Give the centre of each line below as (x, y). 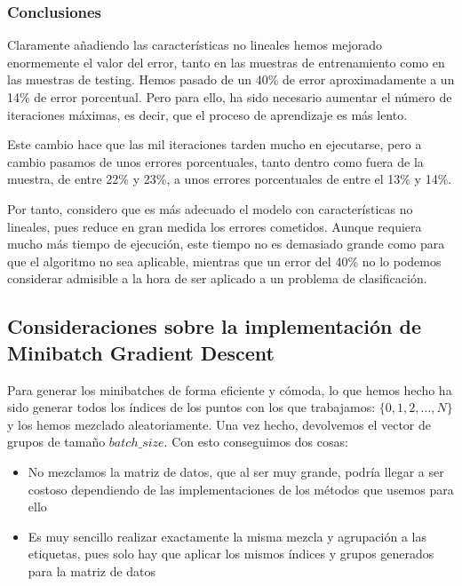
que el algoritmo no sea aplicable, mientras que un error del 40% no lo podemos (224, 261)
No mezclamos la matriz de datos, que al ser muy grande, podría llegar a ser (236, 471)
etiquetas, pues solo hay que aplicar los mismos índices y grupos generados (231, 554)
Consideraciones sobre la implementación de (215, 326)
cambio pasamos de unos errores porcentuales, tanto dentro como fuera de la (215, 161)
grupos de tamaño (56, 442)
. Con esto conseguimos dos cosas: (256, 442)
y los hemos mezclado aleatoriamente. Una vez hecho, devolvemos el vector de (219, 424)
